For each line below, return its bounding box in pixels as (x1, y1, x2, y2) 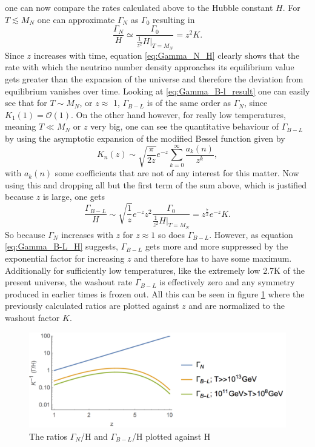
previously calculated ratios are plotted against (5, 299, 179, 312)
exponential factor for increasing (5, 252, 125, 265)
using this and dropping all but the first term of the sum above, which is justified (5, 178, 307, 191)
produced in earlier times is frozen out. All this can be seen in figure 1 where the (5, 287, 305, 300)
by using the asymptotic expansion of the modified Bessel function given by (5, 131, 285, 144)
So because (5, 228, 45, 240)
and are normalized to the (188, 299, 285, 312)
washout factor (5, 311, 60, 323)
